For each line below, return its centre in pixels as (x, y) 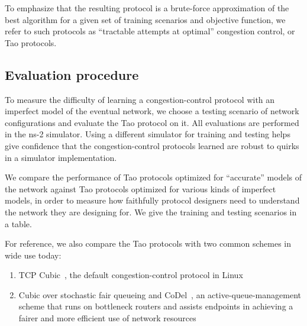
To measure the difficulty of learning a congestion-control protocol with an (140, 99)
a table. (18, 223)
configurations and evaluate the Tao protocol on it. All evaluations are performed (152, 122)
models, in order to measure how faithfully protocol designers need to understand (152, 200)
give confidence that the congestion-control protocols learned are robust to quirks (152, 145)
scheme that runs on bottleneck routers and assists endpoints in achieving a (156, 306)
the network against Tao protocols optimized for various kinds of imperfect (140, 188)
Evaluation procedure (72, 74)
